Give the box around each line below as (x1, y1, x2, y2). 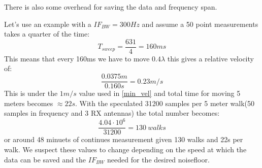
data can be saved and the (4, 154, 86, 164)
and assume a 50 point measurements (142, 18, 258, 29)
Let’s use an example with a (4, 18, 91, 29)
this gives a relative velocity (167, 53, 254, 63)
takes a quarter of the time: (4, 28, 90, 39)
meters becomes (4, 97, 53, 108)
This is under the (4, 88, 58, 98)
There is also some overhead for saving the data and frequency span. (4, 2, 217, 12)
